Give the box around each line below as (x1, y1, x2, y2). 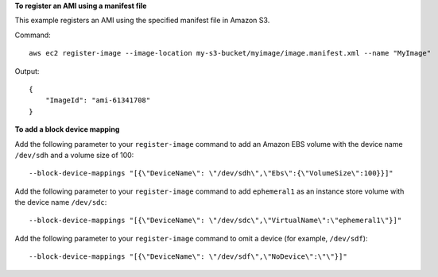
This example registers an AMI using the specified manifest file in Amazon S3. (14, 16, 270, 25)
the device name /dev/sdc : (14, 198, 107, 207)
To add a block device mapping (14, 125, 120, 134)
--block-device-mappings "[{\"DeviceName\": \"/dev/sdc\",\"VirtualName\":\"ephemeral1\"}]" (29, 216, 402, 225)
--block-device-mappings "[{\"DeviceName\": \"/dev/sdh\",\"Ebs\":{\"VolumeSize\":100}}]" (29, 169, 393, 178)
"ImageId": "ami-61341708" (45, 96, 151, 105)
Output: (14, 66, 40, 75)
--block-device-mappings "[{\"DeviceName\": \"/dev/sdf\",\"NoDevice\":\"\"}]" (29, 252, 347, 261)
